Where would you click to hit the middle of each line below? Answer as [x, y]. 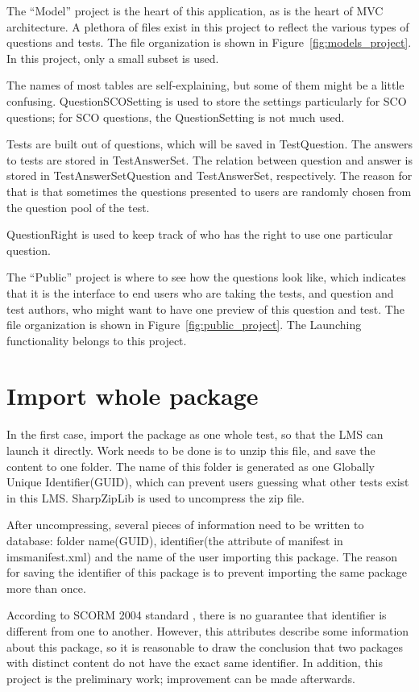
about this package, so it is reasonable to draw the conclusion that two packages [205, 646]
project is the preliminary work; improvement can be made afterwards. [181, 678]
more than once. [46, 588]
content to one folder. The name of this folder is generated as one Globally [191, 466]
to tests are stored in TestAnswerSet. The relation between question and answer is [209, 159]
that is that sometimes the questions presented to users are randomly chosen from [209, 191]
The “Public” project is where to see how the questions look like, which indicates [206, 277]
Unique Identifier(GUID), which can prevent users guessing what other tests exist [208, 482]
